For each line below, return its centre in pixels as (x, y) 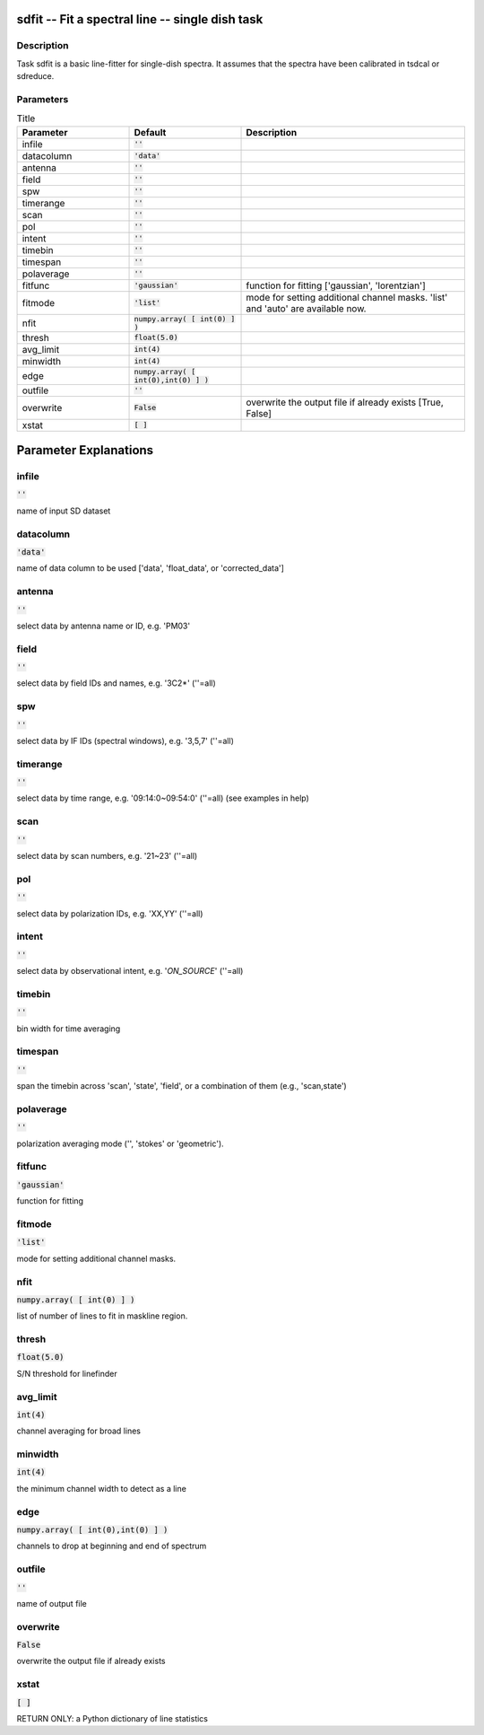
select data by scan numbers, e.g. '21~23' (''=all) (107, 856)
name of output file (52, 1603)
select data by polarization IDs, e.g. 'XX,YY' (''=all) (110, 913)
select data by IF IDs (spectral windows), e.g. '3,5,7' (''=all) (125, 740)
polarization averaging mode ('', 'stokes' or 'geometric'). (120, 1144)
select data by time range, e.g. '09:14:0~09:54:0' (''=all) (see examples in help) (163, 798)
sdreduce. (35, 76)
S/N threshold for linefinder (67, 1373)
